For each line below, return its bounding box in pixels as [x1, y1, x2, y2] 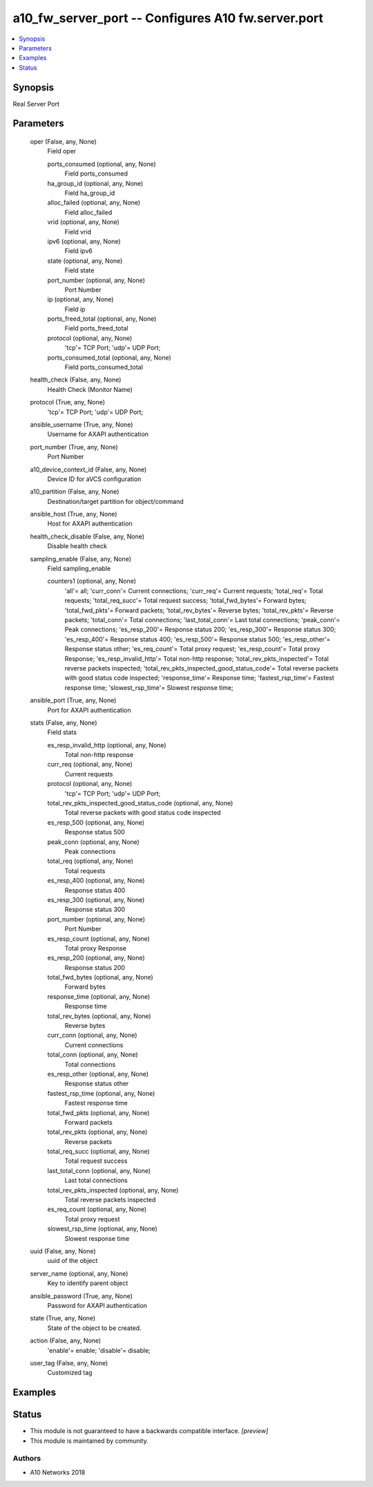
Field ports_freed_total [64, 324, 128, 333]
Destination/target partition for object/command [47, 497, 184, 505]
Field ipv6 [64, 247, 93, 255]
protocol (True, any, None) [30, 398, 106, 406]
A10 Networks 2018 [30, 1468, 86, 1476]
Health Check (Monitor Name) [47, 385, 133, 393]
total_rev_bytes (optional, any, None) [47, 1011, 151, 1020]
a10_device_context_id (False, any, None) [30, 465, 147, 474]
